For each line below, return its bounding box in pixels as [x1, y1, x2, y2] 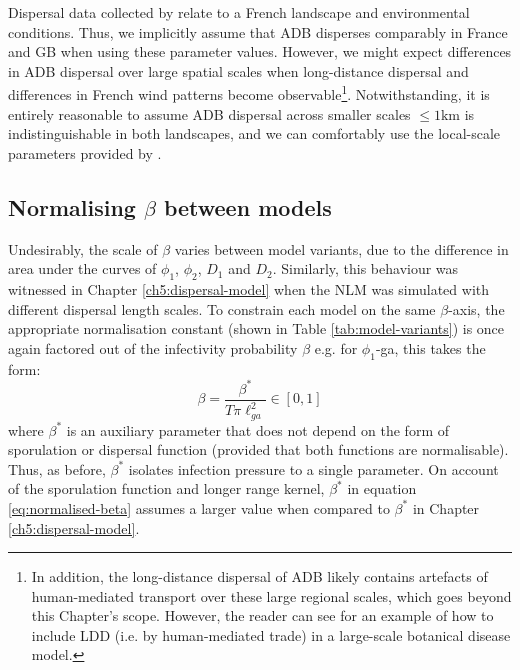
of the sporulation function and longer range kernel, [8, 478, 325, 499]
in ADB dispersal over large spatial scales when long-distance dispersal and [8, 60, 469, 81]
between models [163, 191, 332, 222]
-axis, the [448, 298, 505, 319]
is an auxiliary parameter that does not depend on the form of [66, 419, 449, 440]
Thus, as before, [8, 458, 106, 479]
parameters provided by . [8, 142, 162, 163]
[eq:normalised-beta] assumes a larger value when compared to [8, 497, 390, 518]
